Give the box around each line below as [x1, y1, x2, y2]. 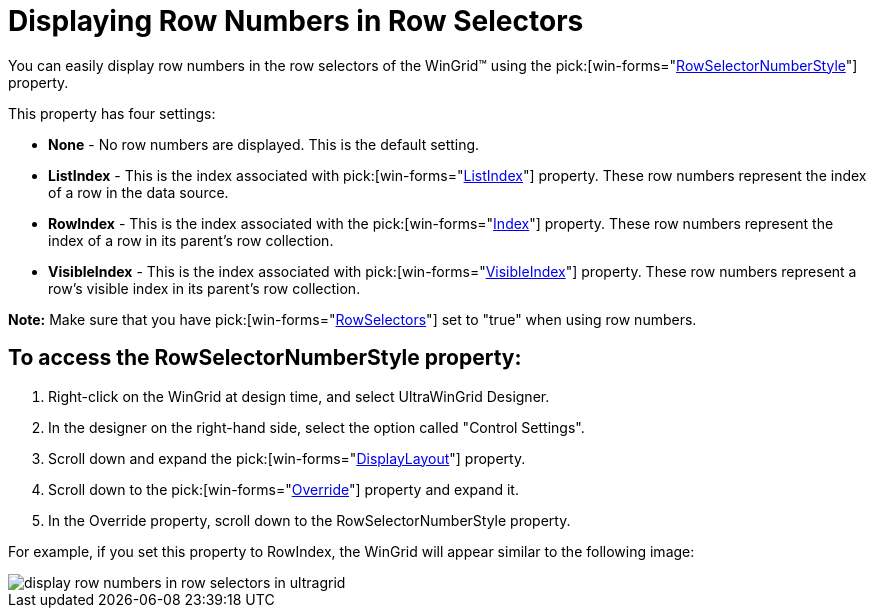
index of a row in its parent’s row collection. [48, 231, 334, 249]
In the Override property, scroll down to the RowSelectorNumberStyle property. [48, 511, 571, 529]
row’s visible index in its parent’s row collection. [48, 279, 361, 297]
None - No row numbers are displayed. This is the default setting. [48, 135, 480, 153]
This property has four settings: [8, 104, 216, 122]
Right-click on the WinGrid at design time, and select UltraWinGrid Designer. [48, 387, 550, 405]
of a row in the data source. [48, 183, 229, 201]
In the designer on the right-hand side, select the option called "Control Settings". [48, 418, 585, 436]
